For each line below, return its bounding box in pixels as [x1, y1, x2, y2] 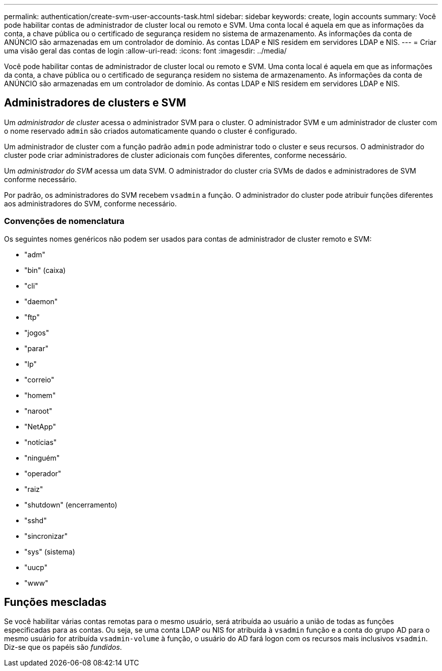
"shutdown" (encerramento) [24, 500, 118, 509]
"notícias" [24, 437, 57, 446]
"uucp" [24, 563, 47, 572]
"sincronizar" [24, 531, 68, 540]
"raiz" [24, 484, 43, 493]
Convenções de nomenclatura [4, 216, 125, 227]
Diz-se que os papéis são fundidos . [4, 643, 122, 652]
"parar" [24, 344, 49, 353]
